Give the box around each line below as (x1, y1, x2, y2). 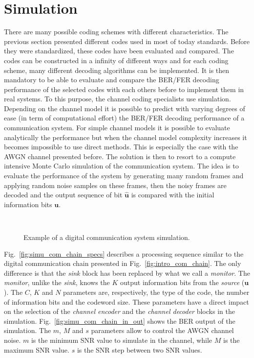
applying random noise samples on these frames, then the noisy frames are (4, 180, 227, 190)
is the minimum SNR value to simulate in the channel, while (31, 334, 212, 345)
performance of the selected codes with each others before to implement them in (4, 84, 244, 94)
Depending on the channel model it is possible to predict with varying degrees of (4, 103, 245, 113)
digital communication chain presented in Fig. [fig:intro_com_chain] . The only (4, 258, 241, 268)
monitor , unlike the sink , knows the (4, 277, 110, 287)
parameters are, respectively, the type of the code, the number (63, 286, 250, 297)
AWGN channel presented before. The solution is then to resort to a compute (4, 151, 236, 161)
